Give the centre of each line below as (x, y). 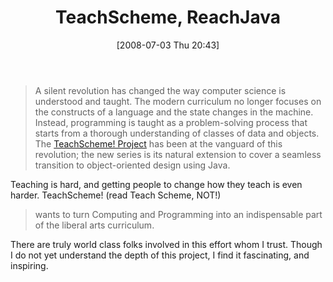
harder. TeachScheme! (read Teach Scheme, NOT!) (116, 195)
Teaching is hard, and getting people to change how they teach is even (156, 184)
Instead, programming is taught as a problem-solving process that (171, 122)
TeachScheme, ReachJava (168, 17)
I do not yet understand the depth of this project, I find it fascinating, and (160, 255)
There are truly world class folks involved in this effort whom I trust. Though (166, 244)
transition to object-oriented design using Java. (132, 165)
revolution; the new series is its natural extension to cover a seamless (178, 154)
